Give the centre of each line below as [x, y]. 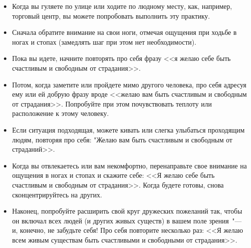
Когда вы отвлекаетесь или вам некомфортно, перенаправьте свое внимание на [129, 165]
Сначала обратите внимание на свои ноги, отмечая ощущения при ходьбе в [124, 32]
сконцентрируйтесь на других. [57, 194]
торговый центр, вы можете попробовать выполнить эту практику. [111, 15]
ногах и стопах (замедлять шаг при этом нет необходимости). [104, 41]
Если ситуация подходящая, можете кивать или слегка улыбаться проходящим [128, 129]
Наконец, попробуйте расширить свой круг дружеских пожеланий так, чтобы [127, 211]
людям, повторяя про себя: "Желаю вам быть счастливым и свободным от [122, 139]
